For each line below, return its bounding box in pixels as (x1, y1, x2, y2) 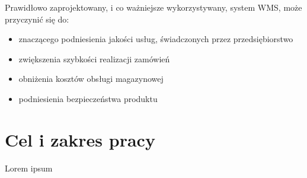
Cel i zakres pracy (5, 127, 155, 151)
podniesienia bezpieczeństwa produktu (18, 92, 158, 104)
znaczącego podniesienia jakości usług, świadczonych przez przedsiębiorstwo (18, 33, 293, 45)
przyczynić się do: (5, 12, 69, 25)
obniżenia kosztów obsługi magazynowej (18, 72, 164, 85)
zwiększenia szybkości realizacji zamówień (18, 52, 170, 65)
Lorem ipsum (5, 161, 53, 174)
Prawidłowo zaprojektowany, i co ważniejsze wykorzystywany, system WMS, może (5, 1, 302, 13)
